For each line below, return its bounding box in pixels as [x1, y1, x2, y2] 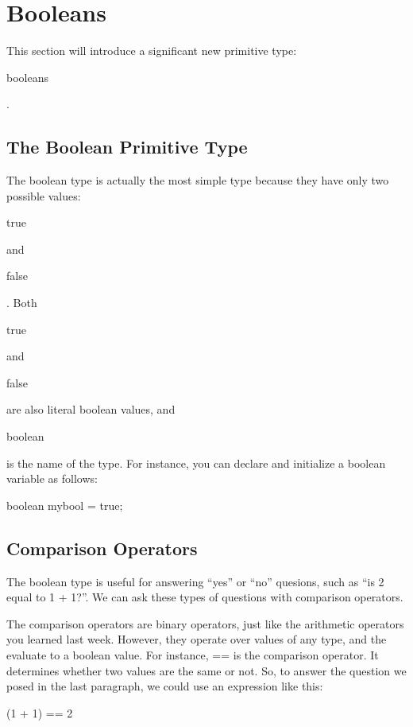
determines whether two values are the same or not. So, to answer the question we [6, 662, 407, 678]
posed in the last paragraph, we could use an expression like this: [6, 678, 323, 694]
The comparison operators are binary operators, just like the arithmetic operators [6, 615, 404, 632]
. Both [6, 294, 37, 311]
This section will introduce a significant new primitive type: [6, 42, 297, 59]
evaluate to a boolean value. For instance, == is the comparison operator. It [6, 647, 379, 663]
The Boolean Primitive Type [6, 134, 248, 159]
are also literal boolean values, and [6, 401, 176, 418]
